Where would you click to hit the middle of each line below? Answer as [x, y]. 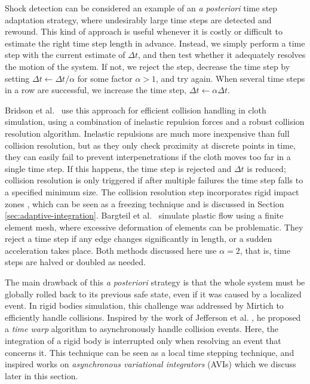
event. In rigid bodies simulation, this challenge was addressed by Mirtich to [144, 305]
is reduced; [266, 168]
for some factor [105, 78]
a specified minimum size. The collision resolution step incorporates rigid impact [152, 191]
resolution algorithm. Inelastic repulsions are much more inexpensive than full [147, 133]
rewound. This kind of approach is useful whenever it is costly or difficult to [144, 31]
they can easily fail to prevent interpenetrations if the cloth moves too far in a [148, 157]
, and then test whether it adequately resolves [222, 55]
